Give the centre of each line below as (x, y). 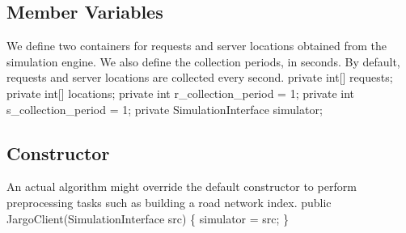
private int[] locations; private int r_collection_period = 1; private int (181, 93)
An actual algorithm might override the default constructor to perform (182, 186)
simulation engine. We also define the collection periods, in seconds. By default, (203, 61)
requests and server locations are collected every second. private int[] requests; (200, 77)
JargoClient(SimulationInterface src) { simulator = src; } (148, 218)
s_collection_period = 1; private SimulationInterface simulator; (165, 109)
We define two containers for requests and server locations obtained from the (197, 46)
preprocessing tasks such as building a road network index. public (169, 202)
